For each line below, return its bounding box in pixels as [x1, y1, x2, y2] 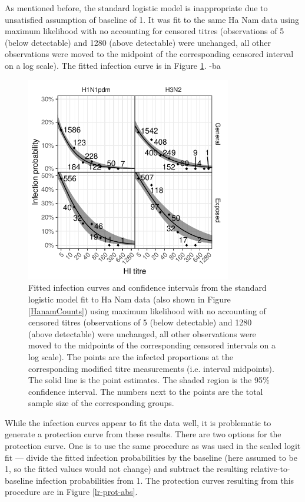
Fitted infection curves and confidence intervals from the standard [28, 281, 267, 294]
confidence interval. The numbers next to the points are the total [28, 385, 263, 397]
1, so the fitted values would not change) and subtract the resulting [5, 463, 248, 475]
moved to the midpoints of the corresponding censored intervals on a [28, 339, 276, 351]
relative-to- [250, 463, 290, 475]
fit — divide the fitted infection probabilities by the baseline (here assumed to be [5, 451, 298, 463]
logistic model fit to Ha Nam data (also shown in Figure [28, 292, 231, 305]
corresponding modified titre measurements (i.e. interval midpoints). [28, 362, 274, 374]
